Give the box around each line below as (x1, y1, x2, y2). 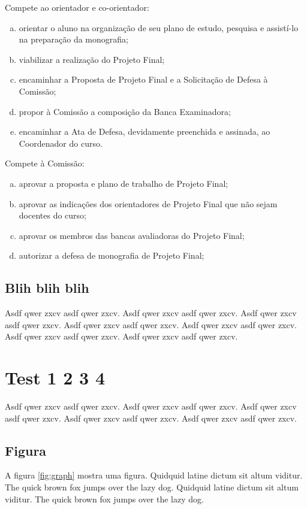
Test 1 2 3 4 (5, 365, 105, 390)
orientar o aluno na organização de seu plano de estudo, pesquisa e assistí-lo (19, 21, 299, 34)
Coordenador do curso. (19, 137, 103, 149)
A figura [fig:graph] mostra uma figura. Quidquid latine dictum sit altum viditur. (5, 469, 303, 481)
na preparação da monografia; (19, 33, 128, 46)
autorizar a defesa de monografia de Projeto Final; (19, 249, 204, 262)
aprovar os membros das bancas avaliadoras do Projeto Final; (19, 229, 245, 241)
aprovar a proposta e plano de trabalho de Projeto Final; (19, 177, 228, 189)
